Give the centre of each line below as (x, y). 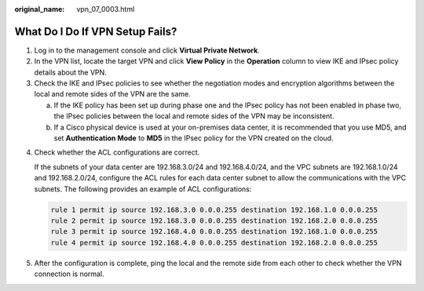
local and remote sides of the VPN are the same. (113, 94)
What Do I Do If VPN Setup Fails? (96, 31)
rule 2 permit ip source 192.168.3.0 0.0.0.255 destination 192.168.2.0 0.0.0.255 (214, 220)
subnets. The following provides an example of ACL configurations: (143, 189)
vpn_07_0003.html (106, 9)
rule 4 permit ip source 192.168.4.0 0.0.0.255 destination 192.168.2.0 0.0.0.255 (214, 242)
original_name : (40, 9)
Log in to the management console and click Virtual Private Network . (147, 50)
